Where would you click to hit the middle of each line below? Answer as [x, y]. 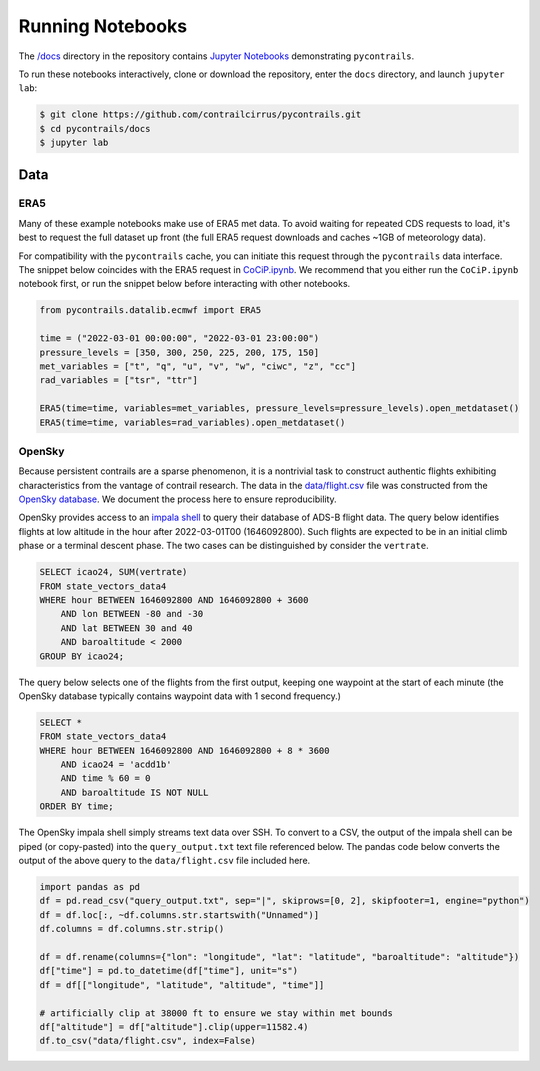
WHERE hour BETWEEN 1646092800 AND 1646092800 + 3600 [174, 599]
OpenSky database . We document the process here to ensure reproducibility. [177, 499]
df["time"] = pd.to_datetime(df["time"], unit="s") [169, 971]
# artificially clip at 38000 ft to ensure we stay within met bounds [216, 1013]
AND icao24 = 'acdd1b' [116, 764]
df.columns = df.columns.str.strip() [132, 929]
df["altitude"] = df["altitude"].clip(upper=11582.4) [174, 1026]
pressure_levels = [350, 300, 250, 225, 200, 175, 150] [179, 352]
